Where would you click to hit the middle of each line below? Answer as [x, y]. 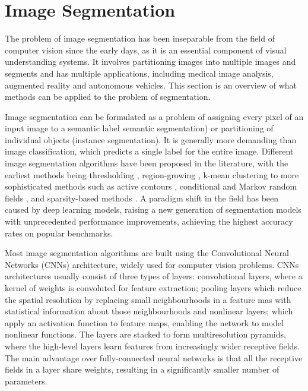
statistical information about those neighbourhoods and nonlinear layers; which [149, 311]
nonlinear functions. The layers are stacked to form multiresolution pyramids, [145, 334]
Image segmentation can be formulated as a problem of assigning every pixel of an [154, 116]
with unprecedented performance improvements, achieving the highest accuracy [149, 221]
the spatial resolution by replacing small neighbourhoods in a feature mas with [148, 299]
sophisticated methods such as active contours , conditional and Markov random [151, 186]
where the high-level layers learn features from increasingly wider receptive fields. [152, 346]
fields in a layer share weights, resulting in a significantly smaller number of [142, 369]
